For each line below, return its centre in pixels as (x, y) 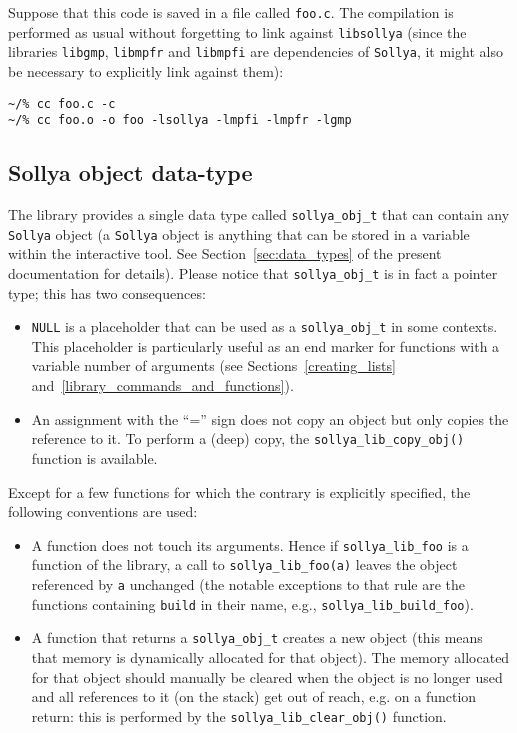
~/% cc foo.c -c (62, 103)
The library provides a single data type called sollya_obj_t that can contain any (259, 214)
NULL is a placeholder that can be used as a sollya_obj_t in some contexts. (264, 326)
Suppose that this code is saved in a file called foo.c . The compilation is (231, 12)
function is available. (94, 457)
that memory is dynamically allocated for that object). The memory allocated (270, 656)
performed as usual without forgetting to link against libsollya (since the (237, 31)
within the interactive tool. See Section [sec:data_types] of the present (225, 253)
